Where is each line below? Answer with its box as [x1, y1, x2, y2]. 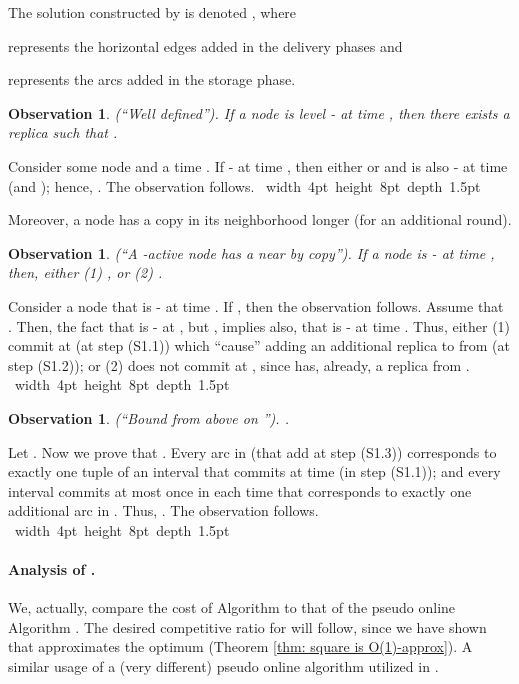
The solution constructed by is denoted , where [8, 2, 297, 22]
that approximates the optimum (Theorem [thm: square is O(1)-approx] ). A [8, 636, 473, 657]
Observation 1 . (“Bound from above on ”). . [8, 407, 289, 428]
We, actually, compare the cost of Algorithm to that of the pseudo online [8, 597, 456, 618]
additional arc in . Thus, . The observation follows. [8, 500, 319, 521]
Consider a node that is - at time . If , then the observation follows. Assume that [8, 295, 504, 316]
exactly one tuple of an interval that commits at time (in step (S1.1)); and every [8, 461, 501, 482]
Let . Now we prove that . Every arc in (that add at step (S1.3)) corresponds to [8, 441, 497, 462]
